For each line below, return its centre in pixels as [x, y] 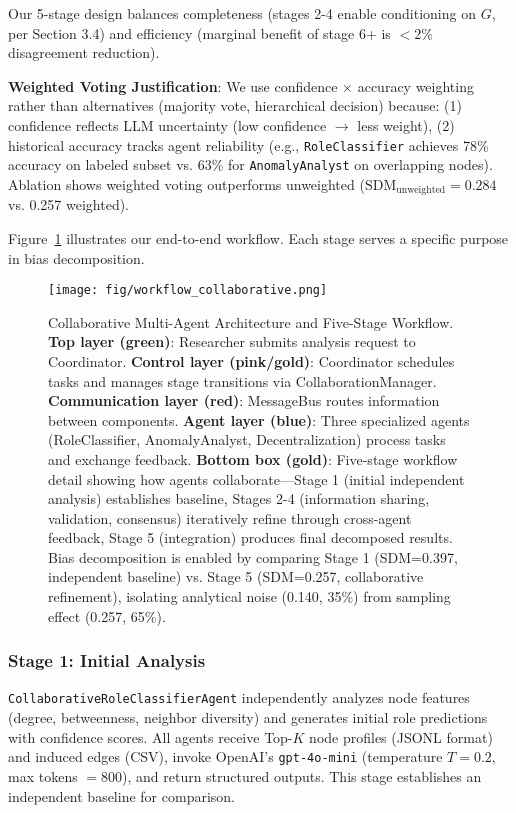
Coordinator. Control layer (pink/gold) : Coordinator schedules [251, 360]
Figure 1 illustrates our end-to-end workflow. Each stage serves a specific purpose [258, 237]
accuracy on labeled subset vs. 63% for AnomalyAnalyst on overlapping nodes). [250, 164]
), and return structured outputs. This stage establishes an [302, 775]
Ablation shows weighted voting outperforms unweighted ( [186, 183]
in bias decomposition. [76, 257]
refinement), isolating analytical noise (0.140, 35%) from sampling [249, 596]
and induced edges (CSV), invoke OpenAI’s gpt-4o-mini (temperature [225, 756]
